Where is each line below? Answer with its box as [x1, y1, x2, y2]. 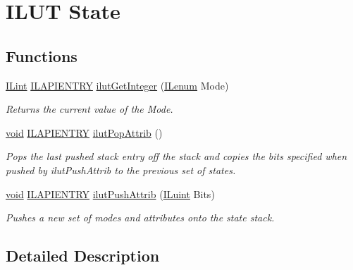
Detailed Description [6, 245, 160, 266]
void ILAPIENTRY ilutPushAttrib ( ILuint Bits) [6, 186, 215, 201]
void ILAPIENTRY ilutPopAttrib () [6, 125, 163, 140]
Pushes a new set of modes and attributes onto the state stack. [6, 210, 275, 225]
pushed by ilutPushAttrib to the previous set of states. [6, 162, 236, 177]
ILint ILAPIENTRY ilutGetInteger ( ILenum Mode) [6, 78, 229, 92]
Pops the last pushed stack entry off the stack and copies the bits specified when [6, 149, 347, 164]
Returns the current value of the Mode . [6, 102, 173, 116]
